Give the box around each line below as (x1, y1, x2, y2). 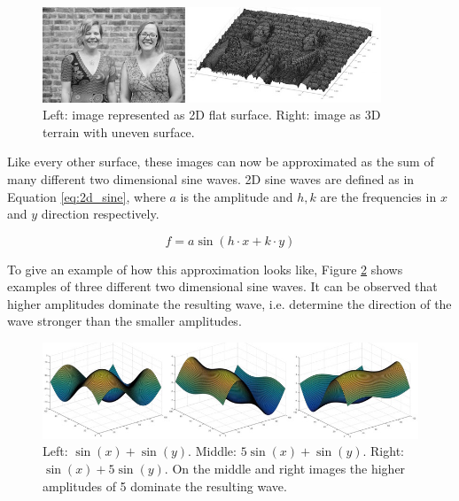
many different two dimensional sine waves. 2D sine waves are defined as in (7, 169, 415, 188)
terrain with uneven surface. (43, 122, 195, 141)
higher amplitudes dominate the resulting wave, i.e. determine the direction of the (7, 294, 452, 312)
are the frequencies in (320, 187, 437, 205)
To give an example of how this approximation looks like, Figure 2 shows (7, 259, 403, 278)
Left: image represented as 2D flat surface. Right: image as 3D (43, 105, 381, 124)
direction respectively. (41, 204, 159, 223)
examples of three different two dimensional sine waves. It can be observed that (7, 277, 438, 296)
